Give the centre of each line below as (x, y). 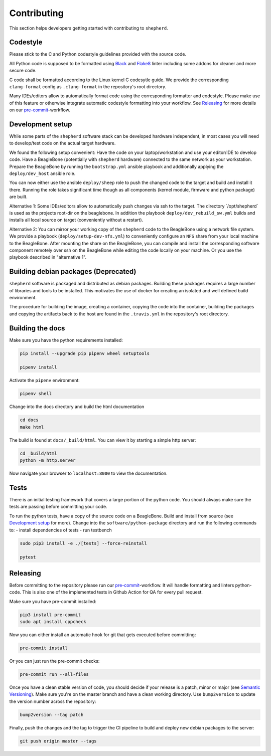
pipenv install (38, 367)
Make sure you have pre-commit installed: (53, 601)
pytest (28, 557)
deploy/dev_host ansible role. (42, 173)
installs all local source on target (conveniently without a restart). (76, 220)
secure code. (23, 71)
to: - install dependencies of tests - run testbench (61, 530)
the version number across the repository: (53, 701)
